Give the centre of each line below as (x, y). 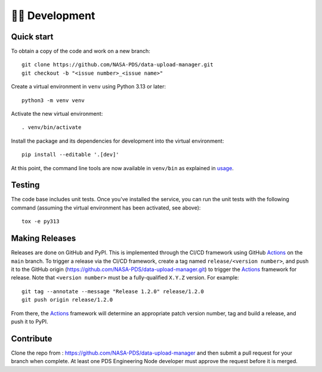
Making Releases (44, 239)
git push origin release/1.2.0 (67, 300)
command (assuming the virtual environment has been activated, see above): (106, 207)
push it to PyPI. (30, 321)
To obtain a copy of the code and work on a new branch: (80, 51)
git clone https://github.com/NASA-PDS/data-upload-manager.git (118, 65)
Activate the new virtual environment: (57, 114)
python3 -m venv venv (53, 100)
